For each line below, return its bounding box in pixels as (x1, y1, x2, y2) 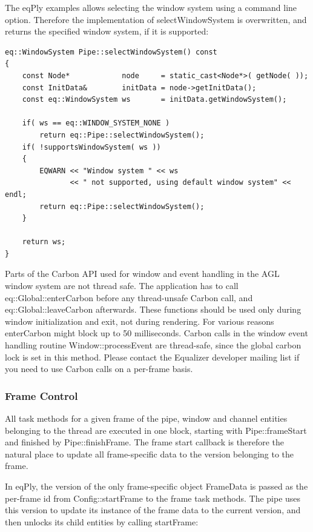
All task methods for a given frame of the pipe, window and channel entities (5, 412, 288, 425)
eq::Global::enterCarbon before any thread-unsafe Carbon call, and (5, 291, 253, 304)
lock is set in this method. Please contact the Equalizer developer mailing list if (5, 350, 300, 363)
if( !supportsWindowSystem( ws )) (22, 142, 161, 151)
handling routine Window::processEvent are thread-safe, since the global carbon (5, 339, 301, 351)
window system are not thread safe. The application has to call (5, 279, 239, 292)
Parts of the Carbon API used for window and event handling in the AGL (5, 267, 280, 280)
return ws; (22, 238, 66, 247)
